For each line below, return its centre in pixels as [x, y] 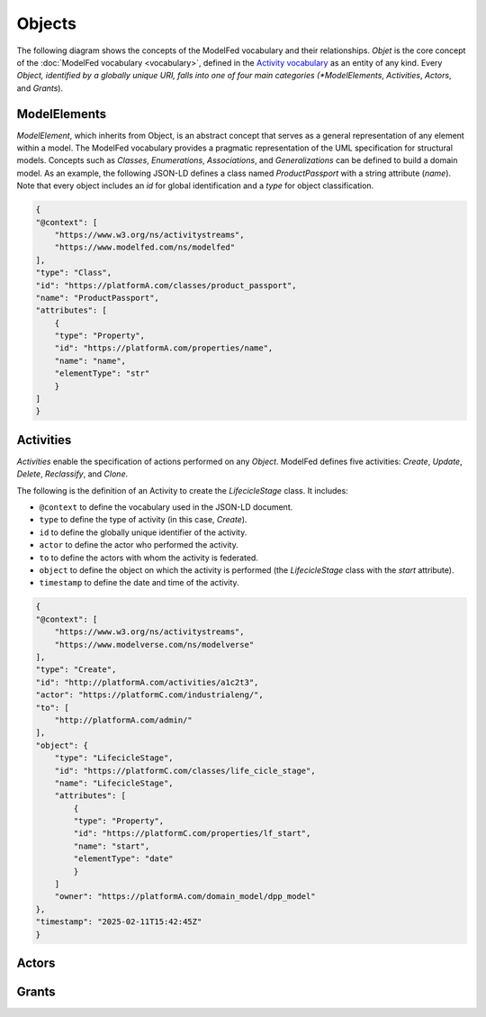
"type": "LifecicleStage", [114, 758]
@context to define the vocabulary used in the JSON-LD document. [166, 507]
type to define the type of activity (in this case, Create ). [143, 520]
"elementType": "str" [102, 373]
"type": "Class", [74, 273]
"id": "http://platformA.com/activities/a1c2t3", [147, 682]
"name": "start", [112, 846]
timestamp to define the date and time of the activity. [139, 583]
